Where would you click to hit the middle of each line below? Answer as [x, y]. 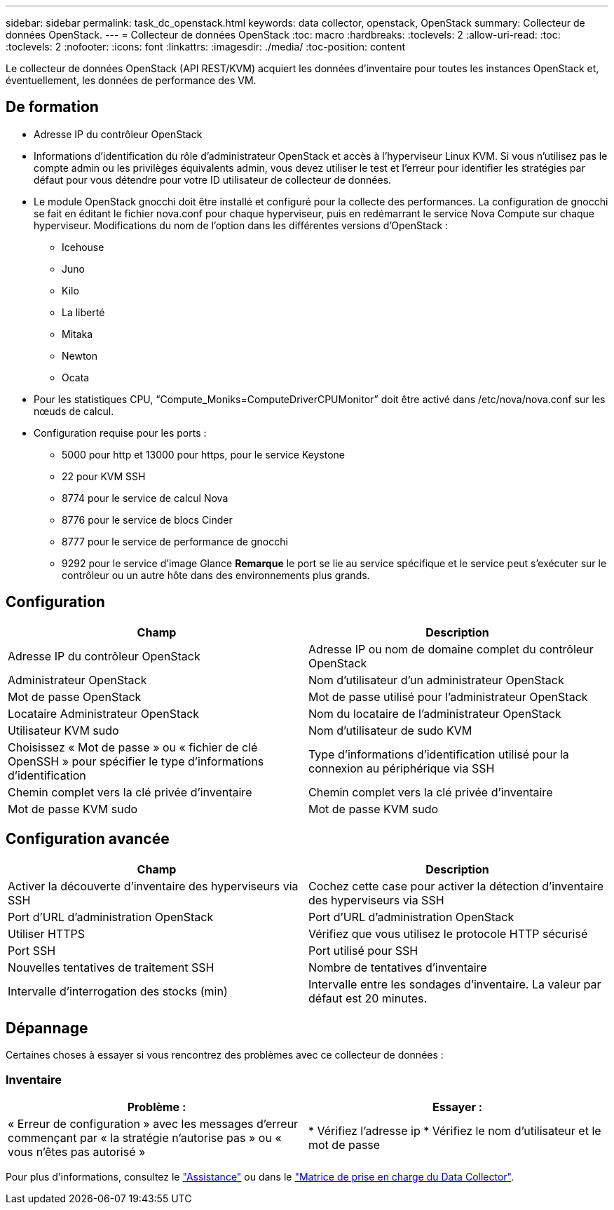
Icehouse [83, 247]
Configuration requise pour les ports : [120, 433]
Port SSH [32, 950]
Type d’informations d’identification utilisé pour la [439, 754]
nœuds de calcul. [74, 411]
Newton [80, 355]
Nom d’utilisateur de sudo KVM [390, 730]
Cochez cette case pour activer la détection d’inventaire [456, 886]
